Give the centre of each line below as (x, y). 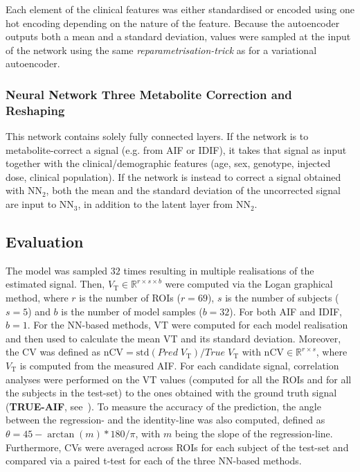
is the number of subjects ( (282, 298)
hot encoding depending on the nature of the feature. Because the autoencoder (173, 23)
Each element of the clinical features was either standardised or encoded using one (180, 9)
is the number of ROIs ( (130, 298)
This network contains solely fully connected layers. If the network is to (157, 136)
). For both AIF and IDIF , (286, 311)
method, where (37, 298)
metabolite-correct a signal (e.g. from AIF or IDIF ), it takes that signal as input (176, 149)
